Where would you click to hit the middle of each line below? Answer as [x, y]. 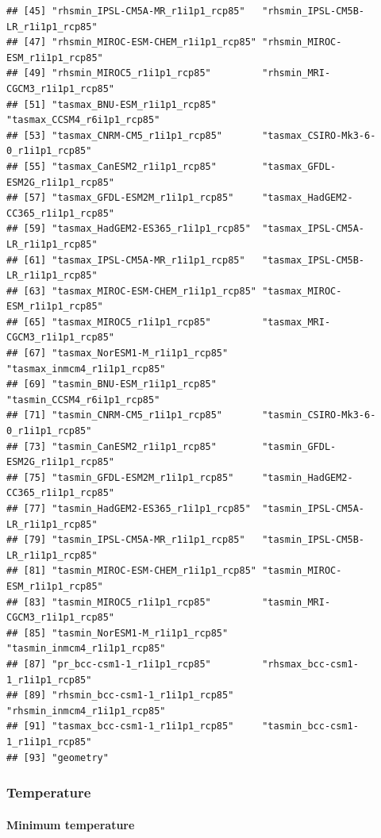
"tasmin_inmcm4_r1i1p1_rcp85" [86, 649]
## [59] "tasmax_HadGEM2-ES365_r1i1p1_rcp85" [129, 229]
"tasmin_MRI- [296, 602]
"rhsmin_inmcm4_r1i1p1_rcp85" [86, 711]
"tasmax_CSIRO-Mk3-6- [319, 135]
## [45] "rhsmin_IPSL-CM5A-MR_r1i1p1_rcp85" [126, 11]
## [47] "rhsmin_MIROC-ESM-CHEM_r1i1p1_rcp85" [131, 42]
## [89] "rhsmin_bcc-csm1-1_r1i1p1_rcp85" [120, 696]
